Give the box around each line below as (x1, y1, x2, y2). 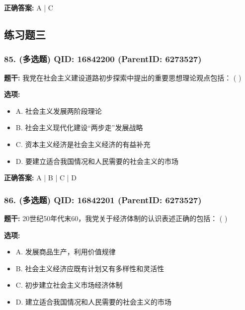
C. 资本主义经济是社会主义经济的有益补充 (15, 139, 151, 149)
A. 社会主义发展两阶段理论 (15, 105, 102, 116)
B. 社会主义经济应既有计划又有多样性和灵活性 (15, 263, 164, 273)
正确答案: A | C (4, 2, 53, 12)
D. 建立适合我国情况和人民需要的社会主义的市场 (15, 296, 172, 307)
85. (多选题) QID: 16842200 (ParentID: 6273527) (4, 53, 202, 65)
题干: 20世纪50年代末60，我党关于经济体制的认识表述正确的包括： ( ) (4, 213, 228, 223)
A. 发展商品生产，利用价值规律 (15, 246, 116, 257)
